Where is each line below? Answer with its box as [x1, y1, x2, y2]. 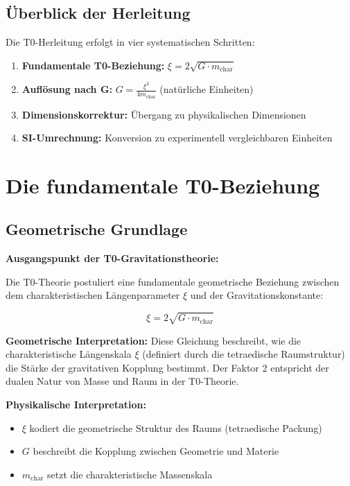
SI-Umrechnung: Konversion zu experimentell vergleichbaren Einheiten [21, 130, 333, 145]
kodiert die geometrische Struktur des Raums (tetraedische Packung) [29, 420, 322, 435]
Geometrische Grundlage [6, 218, 188, 240]
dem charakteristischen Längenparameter [6, 288, 180, 302]
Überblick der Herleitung [6, 2, 191, 24]
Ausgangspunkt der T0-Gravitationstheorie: [6, 251, 219, 266]
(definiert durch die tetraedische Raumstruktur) [142, 347, 345, 361]
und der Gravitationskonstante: [190, 288, 324, 302]
